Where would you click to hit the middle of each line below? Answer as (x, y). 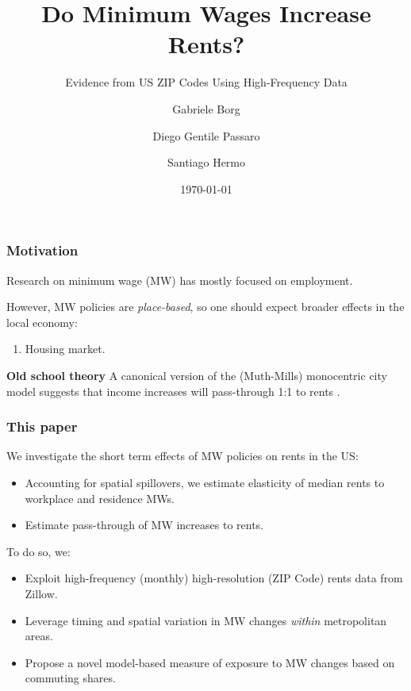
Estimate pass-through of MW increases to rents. (144, 525)
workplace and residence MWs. (100, 498)
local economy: (42, 322)
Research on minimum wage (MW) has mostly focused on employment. (180, 280)
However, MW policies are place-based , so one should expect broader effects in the (205, 307)
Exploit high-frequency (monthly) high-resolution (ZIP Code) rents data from (214, 578)
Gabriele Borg (206, 108)
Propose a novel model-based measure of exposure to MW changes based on (210, 662)
